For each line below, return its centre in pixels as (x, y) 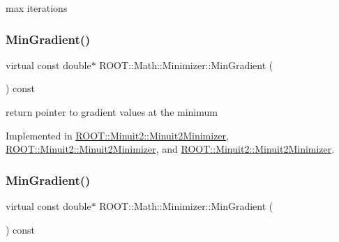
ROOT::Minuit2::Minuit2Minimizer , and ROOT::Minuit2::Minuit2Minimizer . (170, 149)
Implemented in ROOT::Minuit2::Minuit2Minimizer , (117, 135)
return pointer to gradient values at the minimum (112, 112)
